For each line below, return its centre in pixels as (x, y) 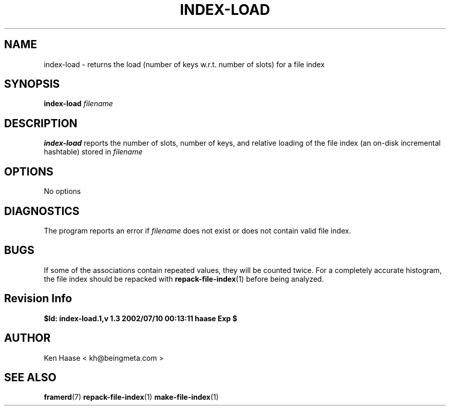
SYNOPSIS (32, 84)
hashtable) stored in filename (93, 152)
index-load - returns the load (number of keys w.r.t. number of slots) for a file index (184, 64)
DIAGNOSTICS (42, 211)
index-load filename (78, 104)
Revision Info (38, 299)
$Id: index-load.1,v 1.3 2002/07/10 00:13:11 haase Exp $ (140, 318)
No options (62, 191)
